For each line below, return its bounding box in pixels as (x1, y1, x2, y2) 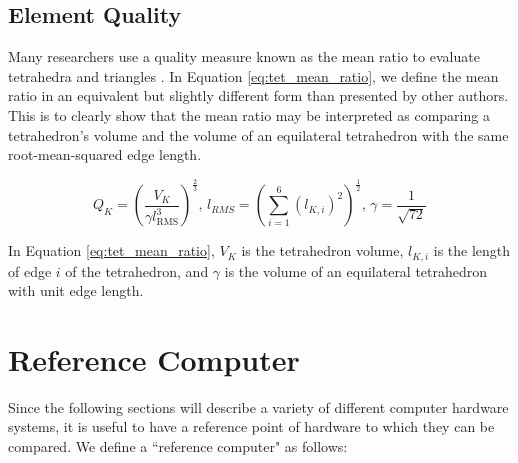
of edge (8, 260, 52, 281)
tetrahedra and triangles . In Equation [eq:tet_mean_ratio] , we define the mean (8, 65, 499, 86)
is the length (433, 240, 511, 261)
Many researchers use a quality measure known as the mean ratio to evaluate (8, 46, 480, 67)
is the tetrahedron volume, (241, 240, 404, 261)
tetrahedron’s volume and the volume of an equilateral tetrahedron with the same (8, 124, 509, 145)
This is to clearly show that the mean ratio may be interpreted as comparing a (8, 104, 490, 125)
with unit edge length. (8, 280, 144, 301)
